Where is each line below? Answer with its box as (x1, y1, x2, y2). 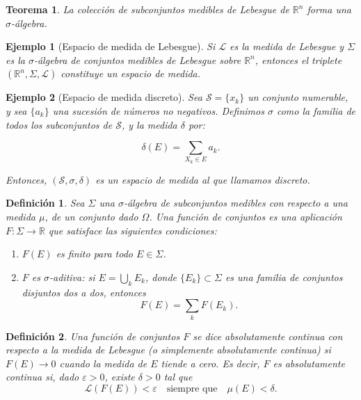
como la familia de (276, 103, 356, 118)
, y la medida (121, 117, 177, 131)
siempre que (166, 383, 218, 394)
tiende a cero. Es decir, (161, 355, 260, 370)
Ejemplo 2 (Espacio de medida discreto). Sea (6, 90, 202, 104)
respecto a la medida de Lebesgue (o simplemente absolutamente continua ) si (6, 342, 331, 357)
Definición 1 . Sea (6, 195, 85, 210)
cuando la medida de (59, 355, 147, 370)
